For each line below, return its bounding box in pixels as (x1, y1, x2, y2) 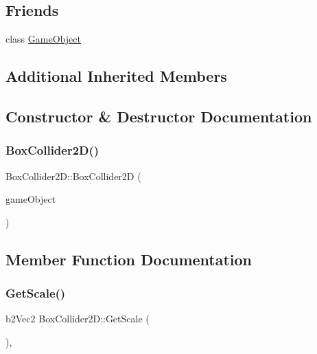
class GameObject (5, 32, 81, 46)
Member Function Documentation (5, 248, 253, 269)
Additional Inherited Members (5, 65, 227, 87)
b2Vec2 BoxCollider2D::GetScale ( (5, 311, 150, 326)
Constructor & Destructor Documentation (5, 105, 312, 126)
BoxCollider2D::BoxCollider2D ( (5, 168, 141, 183)
